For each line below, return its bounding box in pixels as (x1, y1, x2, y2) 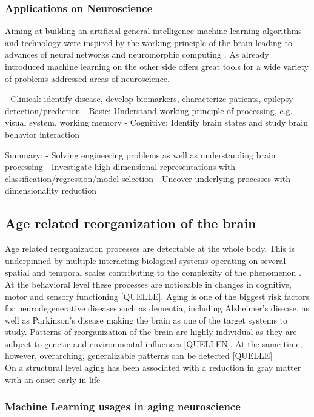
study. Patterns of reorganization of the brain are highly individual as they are (5, 325, 297, 338)
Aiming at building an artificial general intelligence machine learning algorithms (5, 24, 302, 37)
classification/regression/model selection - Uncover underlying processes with (5, 172, 290, 185)
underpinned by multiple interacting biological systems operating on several (5, 254, 286, 266)
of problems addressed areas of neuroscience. (5, 72, 170, 84)
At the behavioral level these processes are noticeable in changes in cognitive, (5, 277, 292, 290)
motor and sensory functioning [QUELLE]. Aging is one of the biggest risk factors (5, 290, 309, 302)
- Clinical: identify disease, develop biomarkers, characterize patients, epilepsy (5, 92, 293, 105)
